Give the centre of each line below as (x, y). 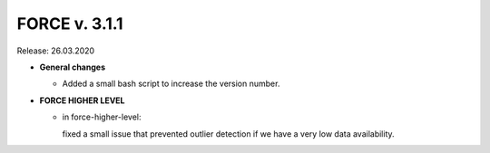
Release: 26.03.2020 (56, 51)
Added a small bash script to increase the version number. (171, 84)
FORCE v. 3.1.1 (70, 24)
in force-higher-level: (102, 117)
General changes (73, 67)
